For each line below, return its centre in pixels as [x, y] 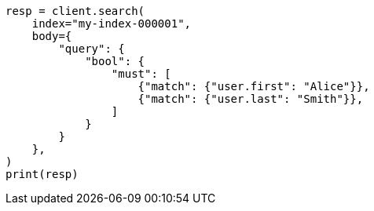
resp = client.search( [75, 11]
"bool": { [115, 61]
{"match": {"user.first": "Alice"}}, [254, 86]
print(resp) [42, 174]
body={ [52, 36]
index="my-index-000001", [112, 24]
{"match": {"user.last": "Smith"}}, [251, 99]
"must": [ [141, 74]
